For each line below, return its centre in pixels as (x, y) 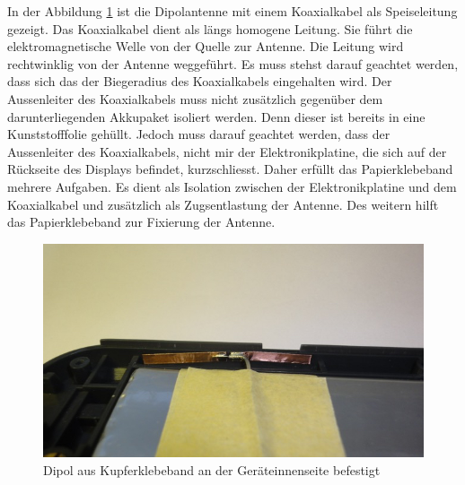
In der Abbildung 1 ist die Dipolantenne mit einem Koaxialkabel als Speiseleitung (232, 11)
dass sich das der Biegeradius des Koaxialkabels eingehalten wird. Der (200, 81)
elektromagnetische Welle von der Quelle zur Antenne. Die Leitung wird (206, 46)
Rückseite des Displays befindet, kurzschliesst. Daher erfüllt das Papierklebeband (230, 169)
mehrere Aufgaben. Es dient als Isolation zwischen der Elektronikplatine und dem (232, 186)
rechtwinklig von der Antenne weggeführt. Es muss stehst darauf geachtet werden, (233, 63)
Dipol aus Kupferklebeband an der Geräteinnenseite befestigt (212, 469)
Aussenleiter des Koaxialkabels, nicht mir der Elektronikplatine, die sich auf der (227, 151)
